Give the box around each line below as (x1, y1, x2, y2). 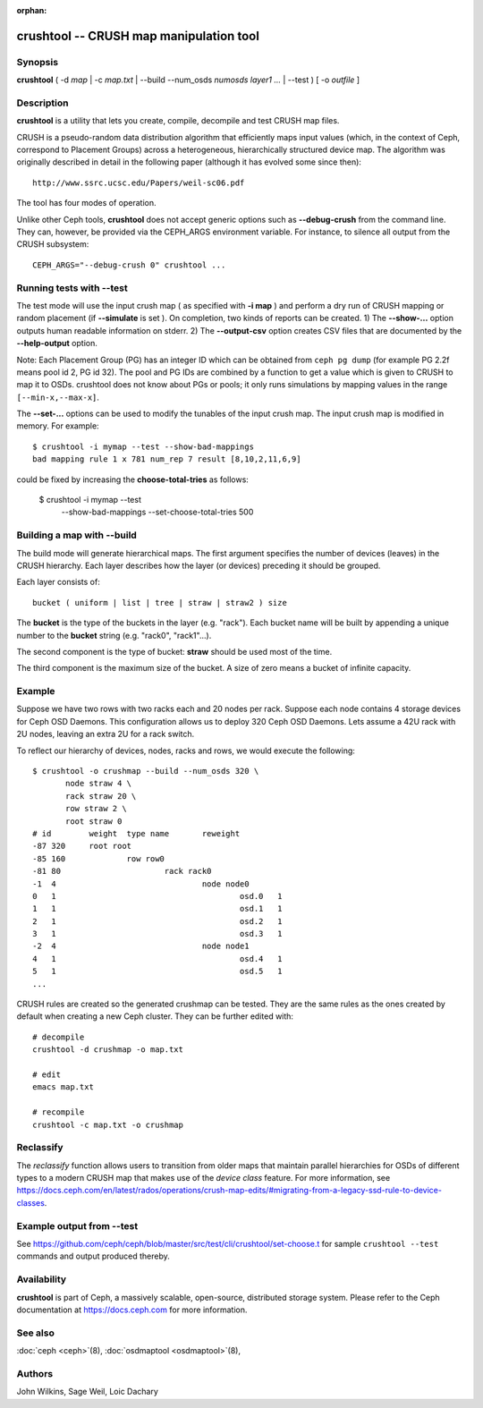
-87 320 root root (32, 841, 132, 852)
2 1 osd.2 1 (32, 916, 283, 926)
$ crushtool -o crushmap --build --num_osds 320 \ (32, 766, 259, 776)
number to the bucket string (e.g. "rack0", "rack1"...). (16, 630, 212, 640)
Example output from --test (16, 1219, 139, 1232)
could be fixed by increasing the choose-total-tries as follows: (16, 474, 250, 485)
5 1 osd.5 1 (32, 966, 283, 977)
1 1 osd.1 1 (32, 903, 283, 914)
